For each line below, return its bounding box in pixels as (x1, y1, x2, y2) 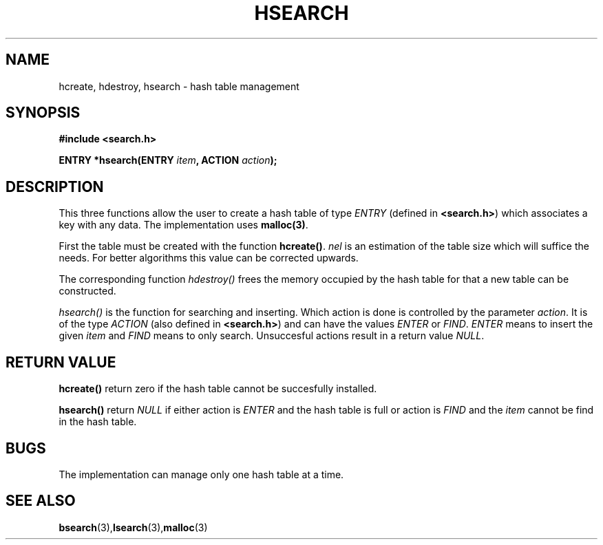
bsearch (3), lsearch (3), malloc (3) (59, 521, 208, 533)
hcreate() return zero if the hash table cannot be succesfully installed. (59, 383, 377, 395)
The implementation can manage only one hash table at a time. (59, 468, 344, 480)
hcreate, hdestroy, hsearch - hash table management (59, 80, 299, 92)
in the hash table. (59, 416, 137, 428)
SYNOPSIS (6, 104, 81, 122)
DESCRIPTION (6, 178, 104, 195)
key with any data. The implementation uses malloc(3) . (59, 219, 308, 231)
